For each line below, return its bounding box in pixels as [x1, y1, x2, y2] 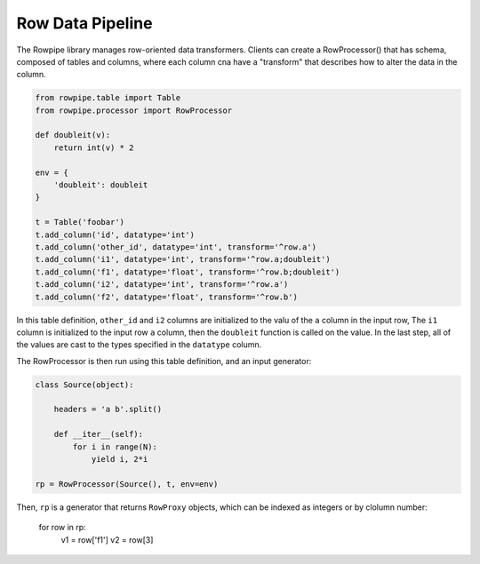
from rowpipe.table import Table [35, 93, 181, 103]
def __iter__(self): [53, 429, 144, 440]
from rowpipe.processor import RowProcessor [35, 105, 233, 115]
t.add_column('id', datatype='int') [35, 229, 196, 240]
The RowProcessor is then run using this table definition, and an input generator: [16, 355, 312, 366]
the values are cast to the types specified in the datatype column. [16, 339, 262, 350]
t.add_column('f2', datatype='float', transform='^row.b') [35, 291, 298, 302]
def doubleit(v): [35, 130, 111, 140]
